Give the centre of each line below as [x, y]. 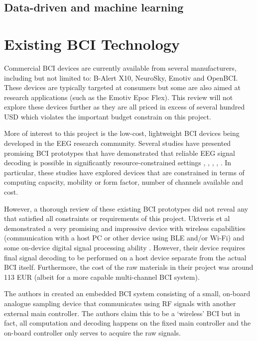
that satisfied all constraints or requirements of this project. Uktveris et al [117, 218]
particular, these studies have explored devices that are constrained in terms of [124, 172]
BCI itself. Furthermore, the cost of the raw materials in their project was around [129, 267]
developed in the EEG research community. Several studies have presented [118, 143]
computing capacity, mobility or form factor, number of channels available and [124, 182]
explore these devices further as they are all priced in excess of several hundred [125, 107]
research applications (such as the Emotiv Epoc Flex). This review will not [119, 97]
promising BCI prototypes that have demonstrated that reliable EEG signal [120, 153]
